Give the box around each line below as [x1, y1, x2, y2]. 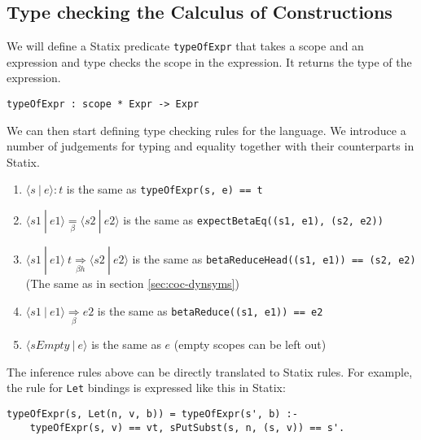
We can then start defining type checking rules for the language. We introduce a [7, 121, 406, 138]
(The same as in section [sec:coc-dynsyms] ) [25, 275, 239, 292]
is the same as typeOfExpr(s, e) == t [66, 181, 263, 198]
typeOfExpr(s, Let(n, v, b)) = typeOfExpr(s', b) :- [7, 407, 298, 420]
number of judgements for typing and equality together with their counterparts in [7, 137, 414, 155]
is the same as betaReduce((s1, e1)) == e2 [97, 302, 323, 319]
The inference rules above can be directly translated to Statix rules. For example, [7, 363, 413, 380]
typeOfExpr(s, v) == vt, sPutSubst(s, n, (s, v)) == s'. [29, 421, 345, 433]
